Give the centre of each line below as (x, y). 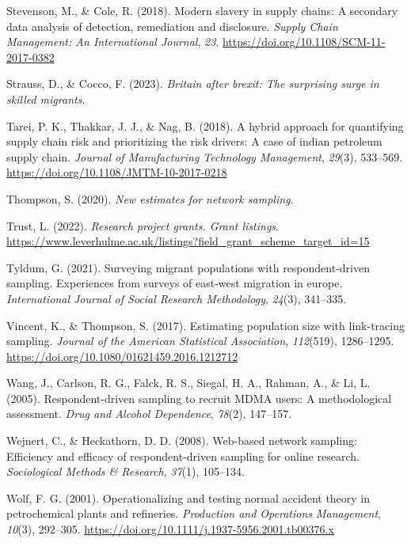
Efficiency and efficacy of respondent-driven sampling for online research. (183, 456)
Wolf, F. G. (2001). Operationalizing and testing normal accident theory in (188, 497)
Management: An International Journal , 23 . (113, 42)
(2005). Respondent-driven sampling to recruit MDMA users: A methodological (199, 398)
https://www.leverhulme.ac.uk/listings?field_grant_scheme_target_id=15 (188, 241)
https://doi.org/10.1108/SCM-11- (304, 42)
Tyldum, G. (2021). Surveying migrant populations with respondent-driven (188, 267)
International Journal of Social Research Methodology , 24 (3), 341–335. (177, 298)
